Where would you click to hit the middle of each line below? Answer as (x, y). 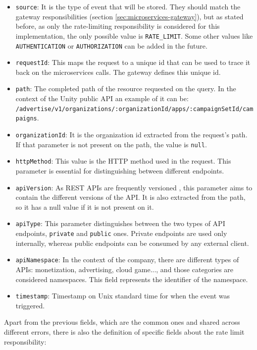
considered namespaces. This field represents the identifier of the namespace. (132, 279)
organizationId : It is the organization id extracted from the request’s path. (131, 134)
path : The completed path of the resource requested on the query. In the (126, 88)
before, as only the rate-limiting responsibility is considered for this (118, 26)
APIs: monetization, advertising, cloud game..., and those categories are (125, 269)
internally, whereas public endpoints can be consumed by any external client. (132, 243)
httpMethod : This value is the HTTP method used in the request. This (123, 161)
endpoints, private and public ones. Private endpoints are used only (121, 233)
